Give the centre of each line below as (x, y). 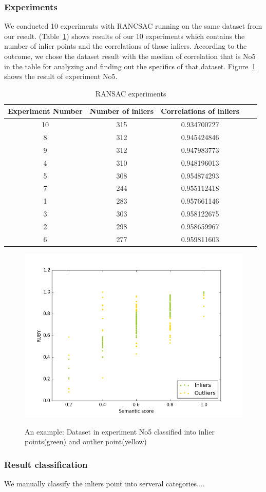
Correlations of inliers (200, 111)
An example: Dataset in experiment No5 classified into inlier (120, 431)
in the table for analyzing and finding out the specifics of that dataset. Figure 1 (130, 66)
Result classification (46, 464)
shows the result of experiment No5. (61, 76)
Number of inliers (122, 111)
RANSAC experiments (131, 93)
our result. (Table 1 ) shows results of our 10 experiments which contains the (125, 36)
